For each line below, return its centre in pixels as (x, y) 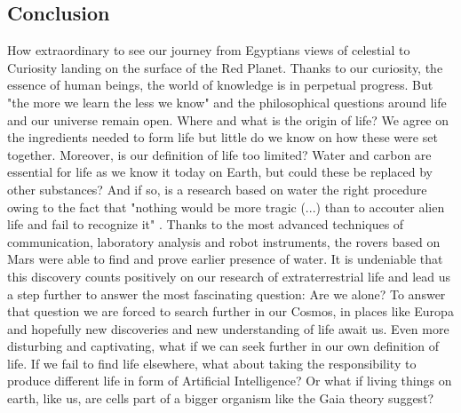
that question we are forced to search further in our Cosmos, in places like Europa (230, 311)
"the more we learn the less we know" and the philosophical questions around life (227, 102)
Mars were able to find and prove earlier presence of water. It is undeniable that (225, 259)
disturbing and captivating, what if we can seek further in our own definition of (223, 346)
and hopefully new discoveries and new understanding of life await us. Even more (228, 328)
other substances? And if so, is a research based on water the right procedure (217, 189)
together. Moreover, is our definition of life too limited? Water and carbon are (219, 154)
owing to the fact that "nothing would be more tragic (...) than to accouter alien (226, 206)
